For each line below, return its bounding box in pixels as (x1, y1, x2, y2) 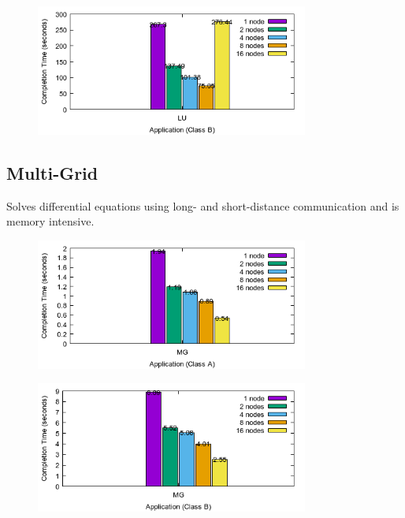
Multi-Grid (6, 160, 98, 184)
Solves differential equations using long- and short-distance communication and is (6, 197, 399, 214)
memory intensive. (6, 213, 95, 229)
